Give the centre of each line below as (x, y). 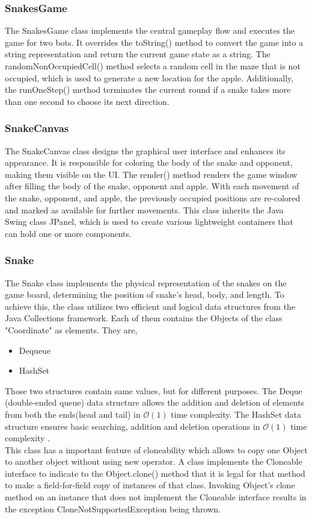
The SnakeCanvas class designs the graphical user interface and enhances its (145, 150)
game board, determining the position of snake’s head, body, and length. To (145, 294)
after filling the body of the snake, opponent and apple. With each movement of (152, 186)
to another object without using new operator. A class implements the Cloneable (154, 461)
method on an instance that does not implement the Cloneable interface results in (156, 497)
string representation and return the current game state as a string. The (138, 54)
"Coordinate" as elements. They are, (71, 329)
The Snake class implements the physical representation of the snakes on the (146, 282)
